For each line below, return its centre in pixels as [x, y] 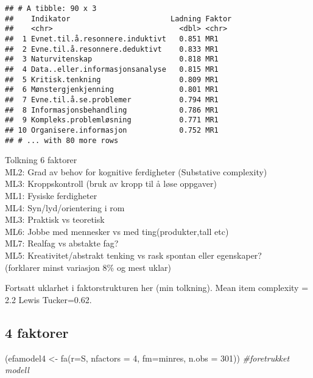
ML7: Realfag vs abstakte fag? [62, 243]
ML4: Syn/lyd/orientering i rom [65, 207]
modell [17, 370]
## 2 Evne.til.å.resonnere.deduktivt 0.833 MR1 [112, 49]
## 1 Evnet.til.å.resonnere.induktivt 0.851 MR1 [112, 39]
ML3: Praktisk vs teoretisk [55, 219]
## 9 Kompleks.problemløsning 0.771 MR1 [112, 120]
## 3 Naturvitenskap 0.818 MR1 [112, 59]
